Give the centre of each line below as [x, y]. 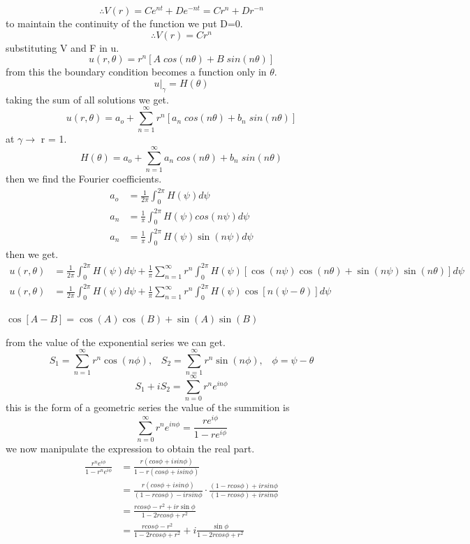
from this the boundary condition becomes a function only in [136, 72]
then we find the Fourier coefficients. [84, 179]
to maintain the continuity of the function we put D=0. [124, 23]
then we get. [32, 253]
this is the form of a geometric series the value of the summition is [148, 407]
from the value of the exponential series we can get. [116, 342]
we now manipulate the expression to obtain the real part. [130, 448]
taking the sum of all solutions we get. [87, 99]
